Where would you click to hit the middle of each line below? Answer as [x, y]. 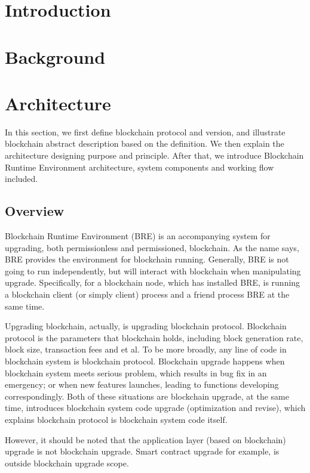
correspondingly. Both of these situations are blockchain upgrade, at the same [147, 396]
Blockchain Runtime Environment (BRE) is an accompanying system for [138, 236]
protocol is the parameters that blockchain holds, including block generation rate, [154, 337]
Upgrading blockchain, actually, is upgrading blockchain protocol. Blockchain [146, 326]
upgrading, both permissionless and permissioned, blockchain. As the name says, [152, 247]
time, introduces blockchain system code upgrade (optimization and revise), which [155, 408]
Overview [35, 211]
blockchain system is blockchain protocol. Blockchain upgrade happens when [145, 361]
